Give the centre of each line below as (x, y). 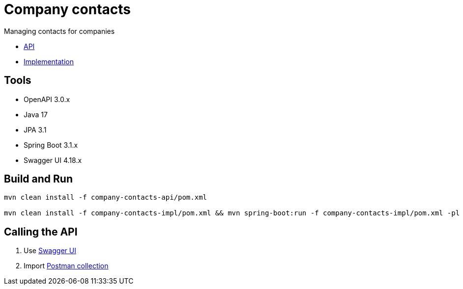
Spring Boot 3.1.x (51, 145)
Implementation (49, 61)
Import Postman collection (66, 266)
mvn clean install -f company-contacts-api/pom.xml (106, 197)
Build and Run (38, 179)
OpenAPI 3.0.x (47, 99)
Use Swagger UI (50, 251)
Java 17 (36, 114)
